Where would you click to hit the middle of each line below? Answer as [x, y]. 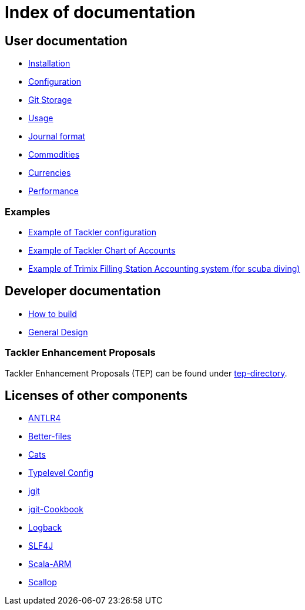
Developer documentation [83, 291]
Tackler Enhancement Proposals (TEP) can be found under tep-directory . [146, 373]
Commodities [54, 155]
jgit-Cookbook [56, 509]
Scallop [43, 582]
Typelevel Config [61, 473]
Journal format [57, 136]
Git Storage [50, 100]
